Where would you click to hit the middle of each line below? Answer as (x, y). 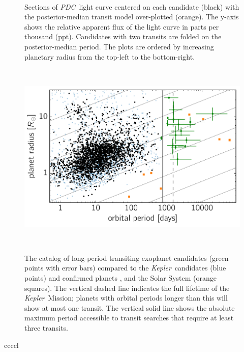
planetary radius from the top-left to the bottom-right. (110, 56)
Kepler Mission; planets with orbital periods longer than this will (126, 298)
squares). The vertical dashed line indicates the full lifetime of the (127, 288)
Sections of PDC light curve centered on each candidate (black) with (132, 6)
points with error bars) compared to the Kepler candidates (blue (125, 268)
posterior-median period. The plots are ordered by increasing (119, 46)
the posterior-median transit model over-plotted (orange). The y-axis (132, 17)
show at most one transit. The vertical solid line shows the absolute (130, 307)
